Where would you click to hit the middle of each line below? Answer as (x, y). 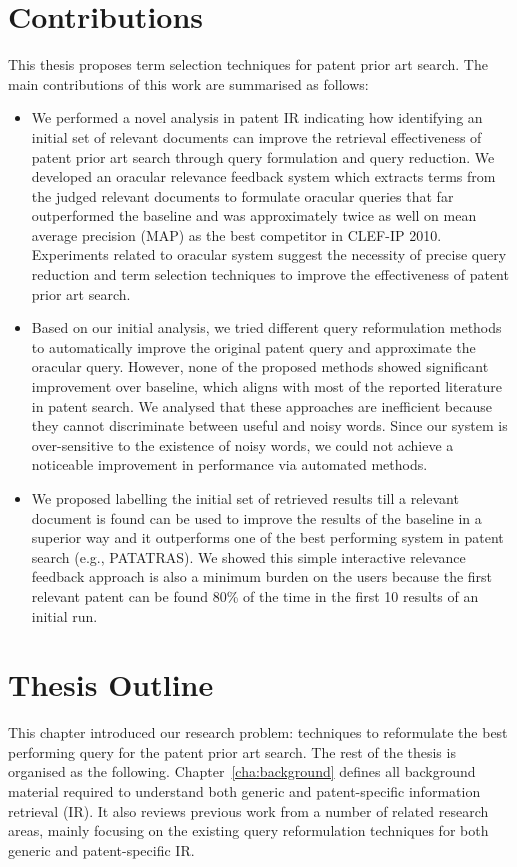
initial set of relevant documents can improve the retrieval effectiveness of (256, 136)
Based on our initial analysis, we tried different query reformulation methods (266, 327)
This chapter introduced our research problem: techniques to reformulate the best (258, 732)
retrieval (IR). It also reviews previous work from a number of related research (248, 810)
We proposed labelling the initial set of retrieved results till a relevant (245, 498)
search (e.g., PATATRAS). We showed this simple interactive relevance (248, 556)
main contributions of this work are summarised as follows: (188, 83)
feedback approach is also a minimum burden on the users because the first (262, 576)
